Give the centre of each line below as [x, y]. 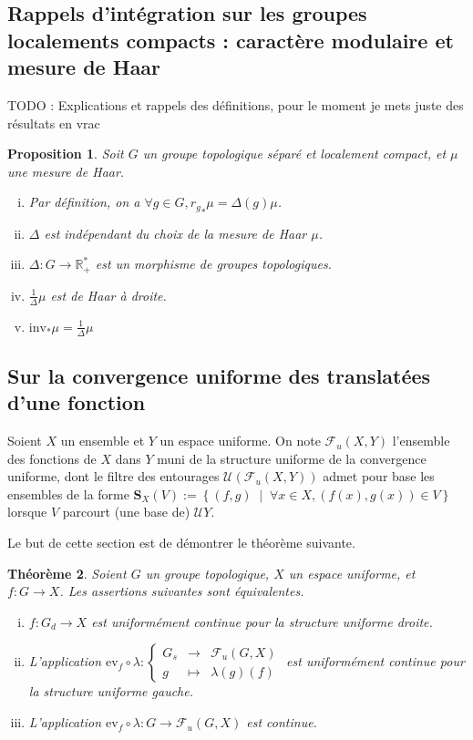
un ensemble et [103, 441]
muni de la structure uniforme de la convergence [292, 458]
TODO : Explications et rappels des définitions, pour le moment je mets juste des [236, 104]
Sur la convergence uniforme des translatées [219, 375]
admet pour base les [379, 476]
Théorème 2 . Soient [67, 573]
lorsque [27, 512]
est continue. [282, 722]
